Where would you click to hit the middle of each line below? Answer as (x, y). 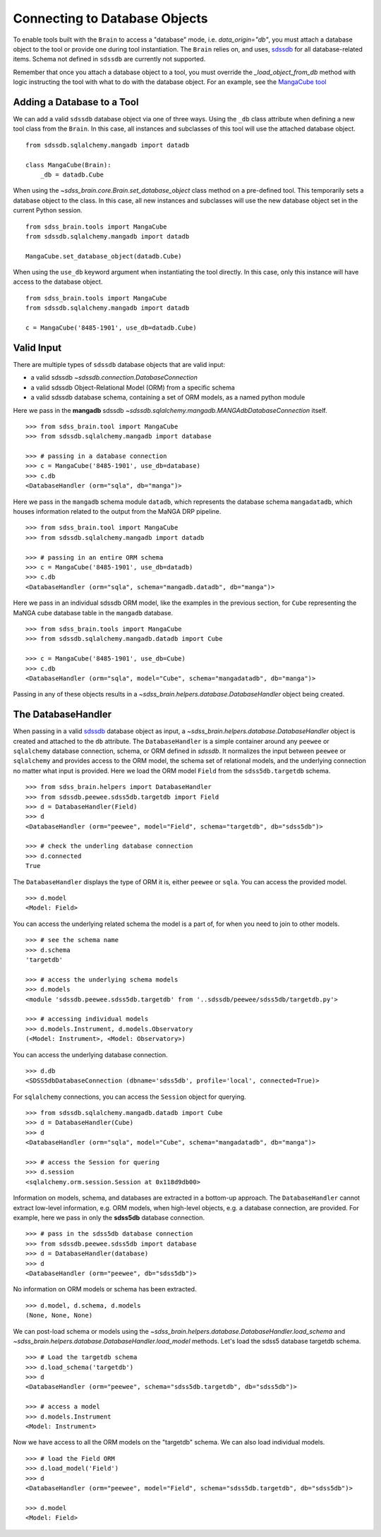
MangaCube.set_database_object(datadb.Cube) (104, 256)
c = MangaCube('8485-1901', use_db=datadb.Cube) (111, 328)
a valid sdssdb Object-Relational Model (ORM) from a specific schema (133, 387)
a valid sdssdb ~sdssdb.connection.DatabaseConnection (114, 378)
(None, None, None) (59, 1315)
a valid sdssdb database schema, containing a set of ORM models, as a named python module (168, 397)
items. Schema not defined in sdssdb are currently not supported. (109, 59)
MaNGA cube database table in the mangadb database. (93, 613)
